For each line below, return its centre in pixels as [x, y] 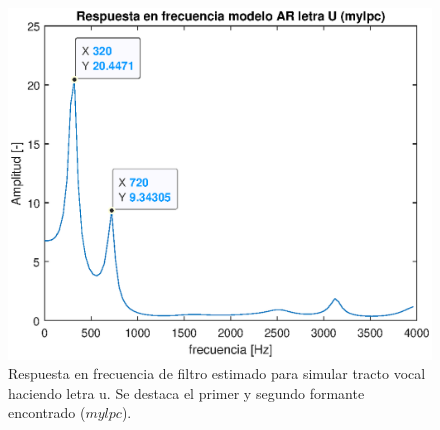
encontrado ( [47, 412]
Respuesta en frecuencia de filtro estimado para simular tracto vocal [217, 373]
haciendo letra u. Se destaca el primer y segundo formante [186, 392]
